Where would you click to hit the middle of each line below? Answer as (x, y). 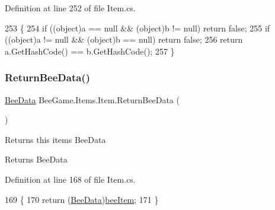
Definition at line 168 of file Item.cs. (70, 179)
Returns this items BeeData (55, 139)
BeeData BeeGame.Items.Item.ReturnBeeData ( (92, 99)
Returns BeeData (36, 159)
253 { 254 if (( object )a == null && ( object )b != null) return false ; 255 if (137, 28)
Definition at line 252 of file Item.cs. (70, 8)
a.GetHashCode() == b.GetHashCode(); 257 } (90, 51)
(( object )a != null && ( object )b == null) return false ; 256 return (124, 39)
